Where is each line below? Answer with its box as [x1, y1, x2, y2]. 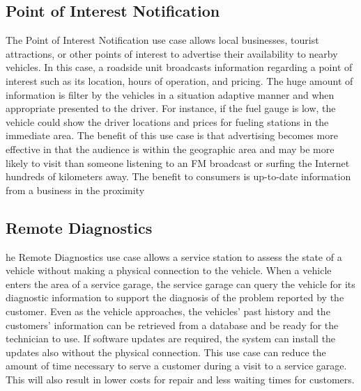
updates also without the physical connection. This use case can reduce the [6, 344, 326, 359]
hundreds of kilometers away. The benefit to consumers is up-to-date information [6, 169, 351, 184]
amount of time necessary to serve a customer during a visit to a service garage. [6, 358, 347, 373]
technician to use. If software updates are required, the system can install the [6, 331, 336, 346]
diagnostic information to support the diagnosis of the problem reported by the [6, 290, 344, 305]
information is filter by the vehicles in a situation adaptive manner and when [6, 87, 335, 102]
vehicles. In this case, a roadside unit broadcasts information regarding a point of [6, 60, 353, 74]
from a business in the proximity [6, 182, 145, 197]
